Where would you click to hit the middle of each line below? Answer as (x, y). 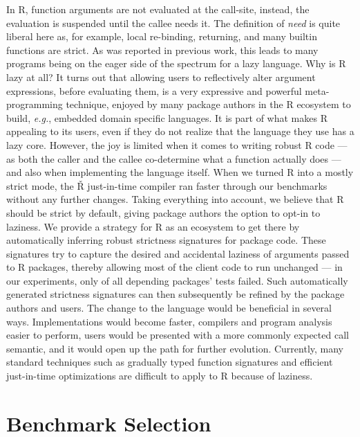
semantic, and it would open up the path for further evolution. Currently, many (175, 348)
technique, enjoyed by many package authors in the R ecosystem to (208, 104)
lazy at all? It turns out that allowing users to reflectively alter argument (161, 77)
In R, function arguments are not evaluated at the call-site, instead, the (158, 9)
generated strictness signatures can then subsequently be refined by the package (176, 294)
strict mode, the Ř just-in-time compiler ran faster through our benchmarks (167, 185)
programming (35, 104)
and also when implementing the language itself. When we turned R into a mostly (180, 172)
